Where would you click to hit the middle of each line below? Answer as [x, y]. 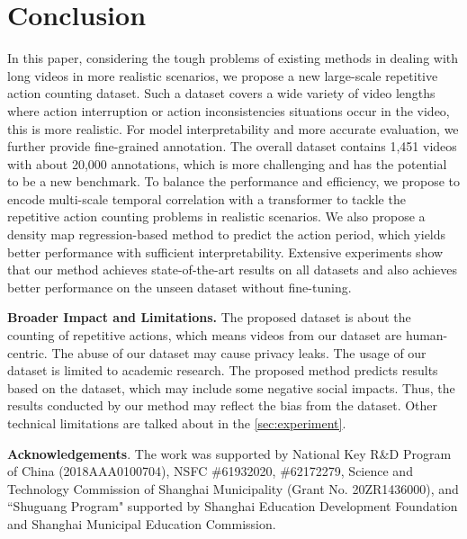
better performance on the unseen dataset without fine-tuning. [180, 287]
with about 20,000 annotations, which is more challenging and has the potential [227, 163]
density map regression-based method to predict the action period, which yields [227, 234]
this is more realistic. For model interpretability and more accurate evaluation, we [233, 128]
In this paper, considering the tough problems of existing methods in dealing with [233, 58]
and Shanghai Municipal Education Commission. [142, 523]
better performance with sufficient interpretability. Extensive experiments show [225, 252]
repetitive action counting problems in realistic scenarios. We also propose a [216, 216]
